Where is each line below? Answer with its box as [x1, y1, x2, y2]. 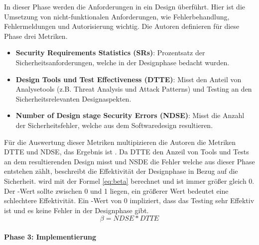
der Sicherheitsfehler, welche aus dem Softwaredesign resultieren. [15, 120, 213, 130]
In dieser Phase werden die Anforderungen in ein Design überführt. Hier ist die [4, 1, 246, 11]
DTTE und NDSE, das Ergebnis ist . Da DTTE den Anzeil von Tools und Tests [4, 146, 249, 157]
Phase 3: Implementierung [4, 231, 97, 242]
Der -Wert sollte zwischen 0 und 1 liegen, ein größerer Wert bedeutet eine [4, 185, 229, 196]
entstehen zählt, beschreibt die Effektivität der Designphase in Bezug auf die [4, 166, 238, 176]
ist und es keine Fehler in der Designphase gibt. [4, 205, 149, 215]
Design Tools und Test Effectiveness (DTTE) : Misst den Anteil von [15, 74, 242, 84]
